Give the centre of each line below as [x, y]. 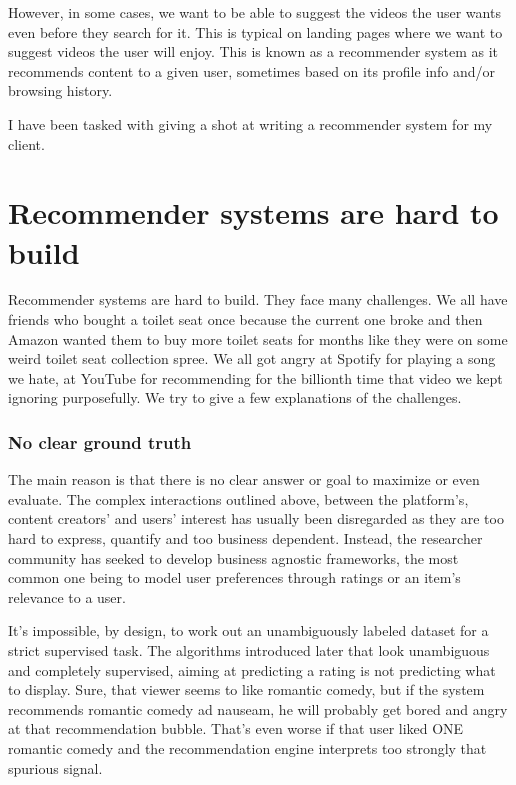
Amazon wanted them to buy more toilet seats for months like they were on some [258, 338]
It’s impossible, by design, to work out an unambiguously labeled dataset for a [248, 630]
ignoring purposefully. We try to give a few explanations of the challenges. [235, 397]
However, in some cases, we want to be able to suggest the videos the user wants [254, 12]
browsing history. [60, 90]
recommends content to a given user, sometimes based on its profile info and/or [252, 70]
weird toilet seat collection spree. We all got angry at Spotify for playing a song [252, 358]
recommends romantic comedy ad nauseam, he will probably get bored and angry [258, 708]
